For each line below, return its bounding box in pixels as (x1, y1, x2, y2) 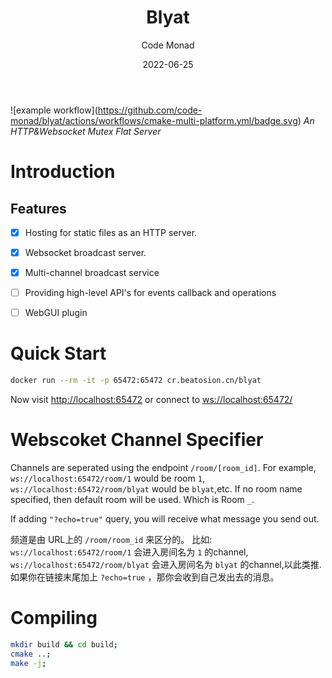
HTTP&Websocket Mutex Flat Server (10, 125, 162, 137)
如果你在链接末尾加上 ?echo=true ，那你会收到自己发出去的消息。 (10, 571, 280, 583)
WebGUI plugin (24, 307, 88, 319)
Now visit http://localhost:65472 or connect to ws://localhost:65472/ (10, 394, 293, 406)
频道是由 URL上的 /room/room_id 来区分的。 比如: (10, 534, 213, 545)
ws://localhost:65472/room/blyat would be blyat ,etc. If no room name (10, 483, 303, 495)
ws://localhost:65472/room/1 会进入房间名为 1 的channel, (10, 546, 249, 558)
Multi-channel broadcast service (24, 267, 160, 279)
